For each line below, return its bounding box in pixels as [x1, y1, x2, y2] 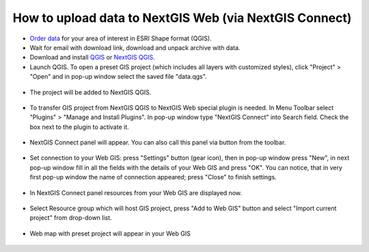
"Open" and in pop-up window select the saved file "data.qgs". [29, 73, 208, 81]
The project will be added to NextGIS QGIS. [29, 88, 152, 96]
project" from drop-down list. [29, 214, 112, 222]
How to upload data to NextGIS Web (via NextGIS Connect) [12, 10, 352, 25]
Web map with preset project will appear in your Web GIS [29, 229, 191, 238]
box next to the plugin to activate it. [29, 123, 129, 131]
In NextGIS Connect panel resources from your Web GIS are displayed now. [29, 188, 243, 197]
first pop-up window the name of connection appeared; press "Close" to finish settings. [29, 173, 277, 181]
